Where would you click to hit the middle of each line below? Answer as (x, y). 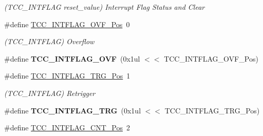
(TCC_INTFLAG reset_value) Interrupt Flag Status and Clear (105, 7)
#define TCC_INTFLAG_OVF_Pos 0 (67, 24)
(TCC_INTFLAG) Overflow (49, 41)
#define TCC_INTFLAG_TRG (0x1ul (73, 110)
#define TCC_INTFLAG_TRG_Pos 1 (67, 76)
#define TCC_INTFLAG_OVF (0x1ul (72, 58)
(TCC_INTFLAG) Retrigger (50, 93)
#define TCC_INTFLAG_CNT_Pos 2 (67, 128)
